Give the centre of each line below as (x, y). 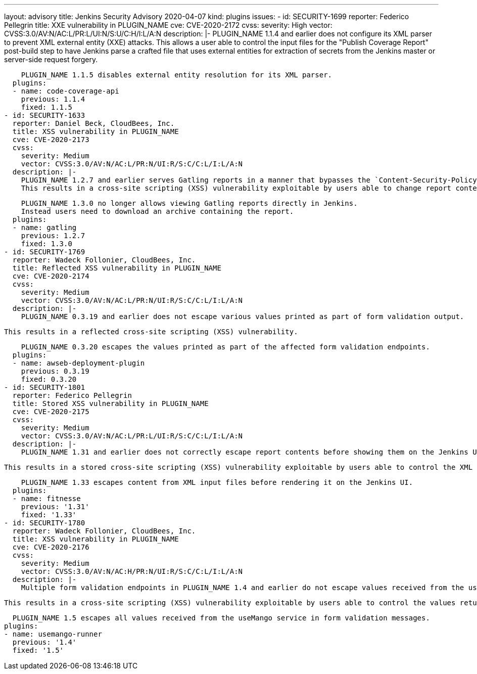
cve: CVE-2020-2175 (51, 412)
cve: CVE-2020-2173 (51, 140)
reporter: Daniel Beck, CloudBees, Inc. (93, 123)
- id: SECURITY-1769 (45, 252)
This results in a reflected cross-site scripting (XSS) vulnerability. (151, 332)
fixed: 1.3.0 (46, 244)
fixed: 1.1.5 (46, 107)
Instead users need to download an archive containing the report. (157, 211)
